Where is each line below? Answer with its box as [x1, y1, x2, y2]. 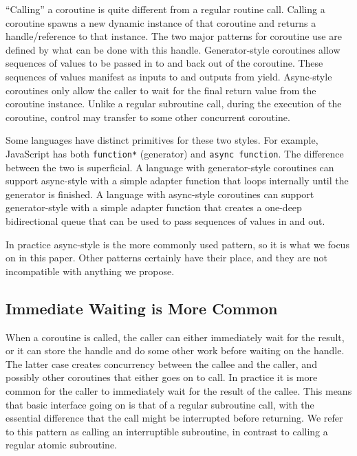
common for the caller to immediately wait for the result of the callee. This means [6, 383, 352, 398]
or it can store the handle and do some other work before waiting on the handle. [6, 343, 345, 358]
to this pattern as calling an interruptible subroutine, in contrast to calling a [6, 424, 328, 438]
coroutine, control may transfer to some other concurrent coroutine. [6, 109, 290, 124]
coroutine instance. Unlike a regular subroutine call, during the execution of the [6, 96, 342, 111]
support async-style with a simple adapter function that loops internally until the [6, 173, 349, 188]
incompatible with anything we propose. [6, 263, 175, 278]
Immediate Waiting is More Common [6, 297, 278, 318]
